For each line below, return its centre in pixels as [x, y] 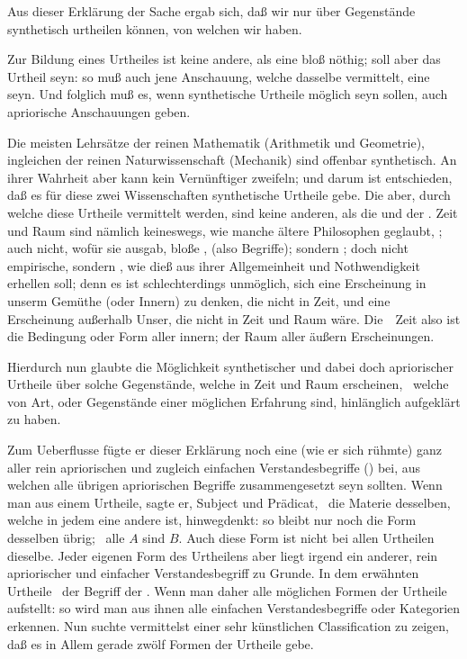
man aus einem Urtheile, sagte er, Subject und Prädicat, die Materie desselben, [229, 502]
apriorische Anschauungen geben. [99, 111]
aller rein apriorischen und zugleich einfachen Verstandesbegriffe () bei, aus [214, 467]
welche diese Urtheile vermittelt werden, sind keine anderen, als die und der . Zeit [233, 212]
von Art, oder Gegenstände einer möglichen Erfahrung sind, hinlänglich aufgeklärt [234, 401]
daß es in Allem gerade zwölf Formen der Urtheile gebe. [161, 643]
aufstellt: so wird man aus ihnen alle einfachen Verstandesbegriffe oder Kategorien [234, 608]
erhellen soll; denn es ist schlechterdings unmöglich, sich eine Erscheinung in [217, 283]
